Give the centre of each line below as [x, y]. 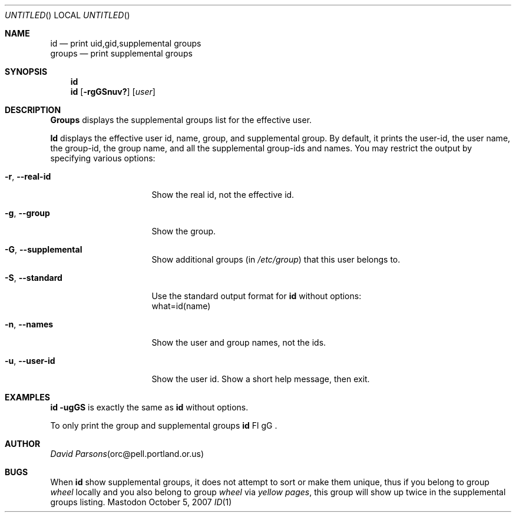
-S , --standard [34, 278]
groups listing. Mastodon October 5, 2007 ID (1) [141, 502]
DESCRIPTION [33, 110]
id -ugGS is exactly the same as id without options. [149, 407]
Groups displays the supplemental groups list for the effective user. [181, 120]
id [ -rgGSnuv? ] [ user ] [113, 92]
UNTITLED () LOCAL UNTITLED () [67, 15]
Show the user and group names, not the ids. [239, 342]
